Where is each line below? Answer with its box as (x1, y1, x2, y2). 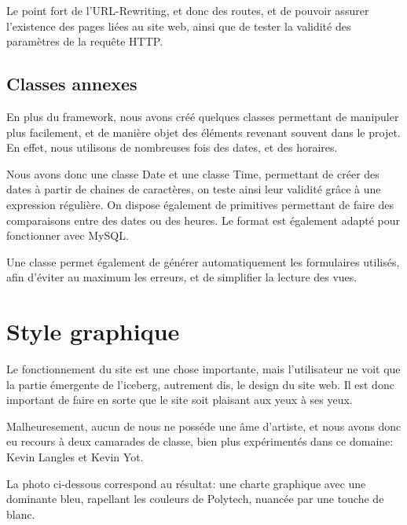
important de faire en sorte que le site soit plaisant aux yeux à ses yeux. (6, 391, 353, 408)
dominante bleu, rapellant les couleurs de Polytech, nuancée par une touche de (6, 490, 384, 507)
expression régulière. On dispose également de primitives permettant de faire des (6, 196, 394, 212)
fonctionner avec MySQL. (6, 227, 129, 244)
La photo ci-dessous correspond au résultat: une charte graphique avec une (6, 475, 366, 491)
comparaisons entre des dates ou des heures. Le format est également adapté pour (6, 211, 400, 228)
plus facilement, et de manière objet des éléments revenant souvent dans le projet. (6, 123, 401, 140)
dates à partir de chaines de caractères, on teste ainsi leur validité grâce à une (6, 181, 381, 197)
